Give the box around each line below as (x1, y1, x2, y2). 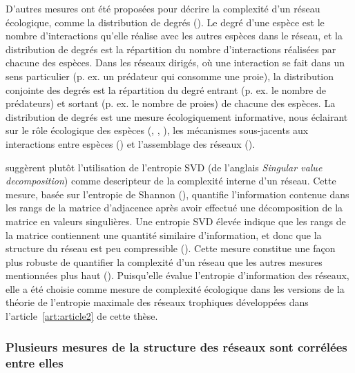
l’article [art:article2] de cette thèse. (6, 309, 158, 323)
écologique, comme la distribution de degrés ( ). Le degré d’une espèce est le (6, 15, 325, 29)
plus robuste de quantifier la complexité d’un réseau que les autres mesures (6, 254, 323, 269)
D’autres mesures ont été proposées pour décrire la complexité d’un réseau (6, 1, 320, 15)
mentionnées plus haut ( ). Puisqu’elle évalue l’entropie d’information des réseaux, (6, 268, 349, 283)
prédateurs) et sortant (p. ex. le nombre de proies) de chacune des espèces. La (6, 96, 336, 111)
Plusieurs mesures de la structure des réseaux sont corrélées (6, 338, 347, 355)
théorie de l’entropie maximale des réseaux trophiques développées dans (6, 295, 309, 309)
